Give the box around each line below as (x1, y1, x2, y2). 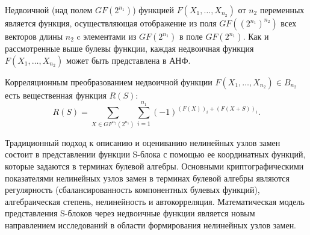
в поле (179, 30, 203, 42)
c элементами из (76, 30, 137, 42)
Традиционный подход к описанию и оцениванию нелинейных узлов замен (5, 136, 281, 148)
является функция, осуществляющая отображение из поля (5, 17, 217, 29)
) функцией (132, 4, 174, 16)
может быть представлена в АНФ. (66, 53, 191, 66)
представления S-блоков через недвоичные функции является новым (5, 207, 255, 219)
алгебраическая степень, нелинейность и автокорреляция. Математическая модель (5, 195, 305, 207)
